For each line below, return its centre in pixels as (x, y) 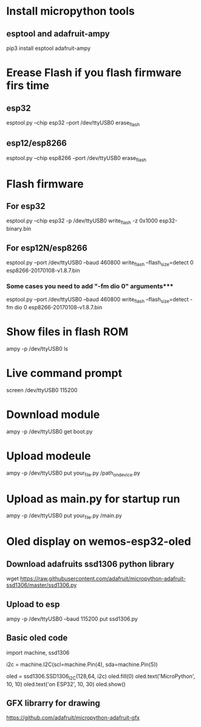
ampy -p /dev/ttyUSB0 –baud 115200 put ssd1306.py (72, 619)
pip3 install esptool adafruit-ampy (49, 48)
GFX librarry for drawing (53, 703)
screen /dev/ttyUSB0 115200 (42, 390)
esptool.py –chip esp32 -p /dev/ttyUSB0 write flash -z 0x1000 (82, 222)
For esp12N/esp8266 (47, 248)
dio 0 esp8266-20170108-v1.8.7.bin (58, 307)
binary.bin (19, 229)
